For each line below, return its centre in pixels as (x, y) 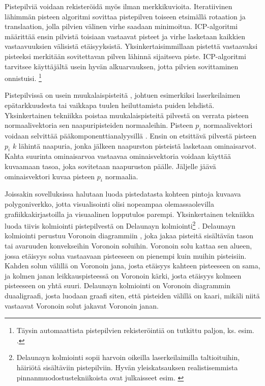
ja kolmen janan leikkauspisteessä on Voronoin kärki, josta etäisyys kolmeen (123, 275)
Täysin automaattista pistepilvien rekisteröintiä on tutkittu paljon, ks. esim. (135, 330)
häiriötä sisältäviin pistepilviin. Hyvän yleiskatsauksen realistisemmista (127, 367)
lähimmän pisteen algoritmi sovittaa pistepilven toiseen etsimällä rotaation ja (125, 16)
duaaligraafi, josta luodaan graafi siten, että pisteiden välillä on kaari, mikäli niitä (132, 295)
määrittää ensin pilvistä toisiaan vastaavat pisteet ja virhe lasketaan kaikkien (125, 36)
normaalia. (122, 176)
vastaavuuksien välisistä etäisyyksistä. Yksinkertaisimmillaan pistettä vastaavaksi (131, 46)
